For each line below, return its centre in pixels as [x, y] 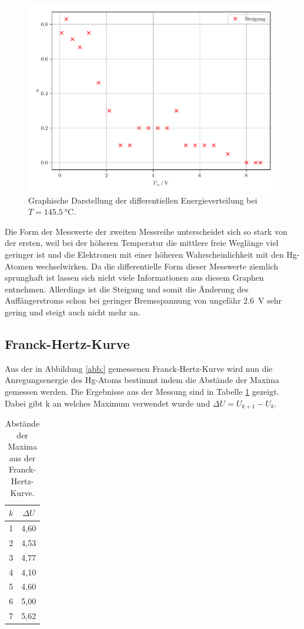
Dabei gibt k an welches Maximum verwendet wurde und [108, 403]
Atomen [19, 266]
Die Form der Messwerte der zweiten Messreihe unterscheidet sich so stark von [146, 231]
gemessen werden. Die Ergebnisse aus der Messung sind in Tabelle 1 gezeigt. [142, 391]
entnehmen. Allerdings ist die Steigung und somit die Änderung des [127, 289]
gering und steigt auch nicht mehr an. [73, 312]
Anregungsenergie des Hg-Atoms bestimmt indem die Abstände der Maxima [142, 380]
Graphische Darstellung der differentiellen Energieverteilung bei [143, 200]
